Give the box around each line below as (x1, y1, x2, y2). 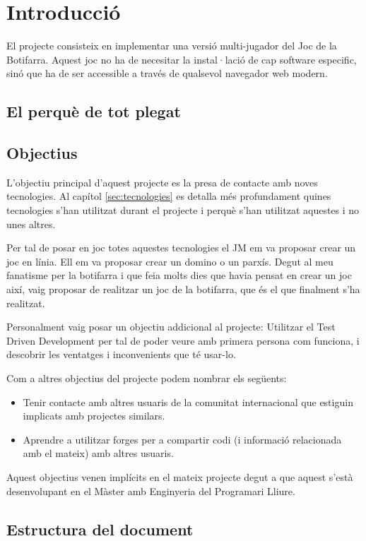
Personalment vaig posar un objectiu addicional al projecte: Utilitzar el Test (6, 319, 336, 334)
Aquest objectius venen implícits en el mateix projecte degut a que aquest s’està (6, 469, 353, 484)
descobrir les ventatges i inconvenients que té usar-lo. (6, 347, 236, 362)
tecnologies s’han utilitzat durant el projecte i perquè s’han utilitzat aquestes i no (6, 203, 360, 218)
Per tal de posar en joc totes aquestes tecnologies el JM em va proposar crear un (6, 240, 356, 255)
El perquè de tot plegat (6, 100, 181, 122)
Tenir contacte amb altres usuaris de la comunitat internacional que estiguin (23, 394, 353, 409)
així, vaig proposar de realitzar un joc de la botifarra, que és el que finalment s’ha (6, 282, 360, 297)
